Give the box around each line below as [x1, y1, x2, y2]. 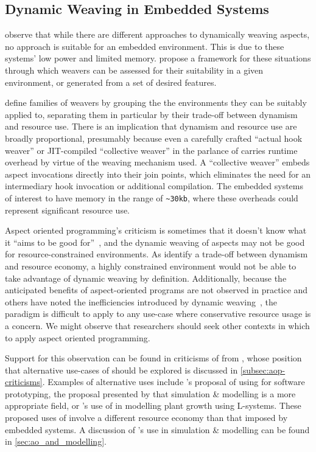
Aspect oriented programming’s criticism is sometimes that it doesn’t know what [5, 224, 307, 237]
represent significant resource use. [5, 203, 130, 216]
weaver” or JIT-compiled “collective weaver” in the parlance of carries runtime [5, 144, 298, 156]
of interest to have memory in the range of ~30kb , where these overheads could [5, 191, 298, 204]
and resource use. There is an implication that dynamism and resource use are [5, 120, 297, 133]
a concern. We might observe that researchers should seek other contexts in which [5, 319, 310, 332]
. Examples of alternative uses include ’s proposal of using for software [42, 375, 305, 388]
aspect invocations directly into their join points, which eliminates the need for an [5, 167, 311, 180]
